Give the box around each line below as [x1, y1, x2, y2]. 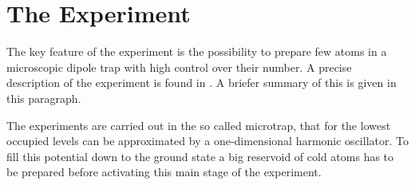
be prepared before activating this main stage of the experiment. [6, 163, 322, 180]
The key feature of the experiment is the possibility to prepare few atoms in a [6, 43, 387, 60]
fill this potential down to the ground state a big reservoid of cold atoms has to [6, 148, 394, 164]
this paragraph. [6, 89, 81, 106]
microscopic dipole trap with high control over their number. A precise [6, 58, 352, 75]
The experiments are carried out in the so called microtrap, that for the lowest [6, 116, 391, 133]
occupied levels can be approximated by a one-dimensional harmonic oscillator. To [6, 132, 409, 149]
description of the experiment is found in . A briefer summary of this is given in [6, 74, 397, 91]
